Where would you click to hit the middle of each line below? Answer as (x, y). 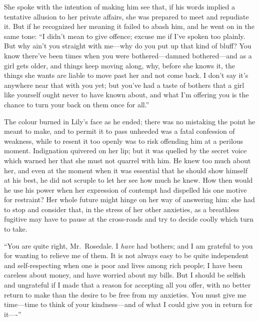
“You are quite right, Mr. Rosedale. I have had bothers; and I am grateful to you (128, 245)
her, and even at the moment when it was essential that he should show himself (126, 170)
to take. (16, 229)
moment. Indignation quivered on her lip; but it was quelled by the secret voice (125, 151)
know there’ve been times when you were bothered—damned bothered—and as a (128, 55)
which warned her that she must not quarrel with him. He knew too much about (127, 160)
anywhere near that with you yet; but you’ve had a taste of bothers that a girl (124, 85)
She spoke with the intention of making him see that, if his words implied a (119, 6)
